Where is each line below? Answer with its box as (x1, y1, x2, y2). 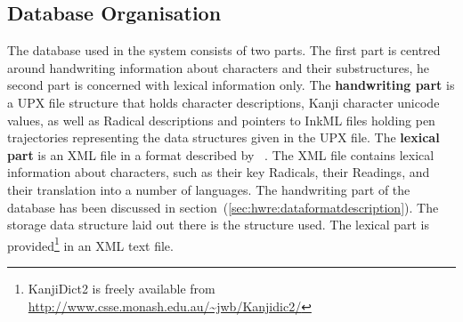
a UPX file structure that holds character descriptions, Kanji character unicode (7, 93, 440, 111)
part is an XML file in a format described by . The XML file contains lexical (7, 145, 435, 164)
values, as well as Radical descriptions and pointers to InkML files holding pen (7, 110, 435, 129)
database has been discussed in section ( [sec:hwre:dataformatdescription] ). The (7, 197, 439, 216)
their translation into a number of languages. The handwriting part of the (7, 180, 410, 198)
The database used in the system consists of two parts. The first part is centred (7, 41, 441, 60)
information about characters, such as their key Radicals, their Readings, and (7, 163, 430, 181)
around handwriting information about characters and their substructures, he (7, 58, 429, 76)
